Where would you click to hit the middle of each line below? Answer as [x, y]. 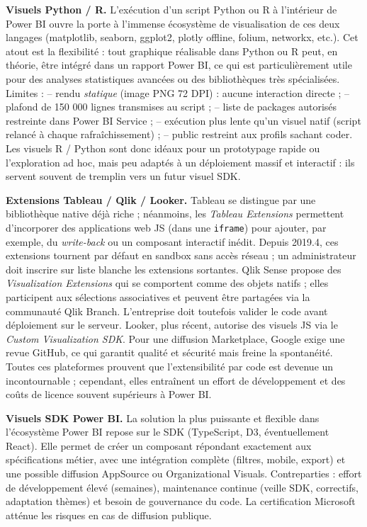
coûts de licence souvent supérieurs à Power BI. [109, 394]
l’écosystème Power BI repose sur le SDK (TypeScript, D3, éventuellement [168, 432]
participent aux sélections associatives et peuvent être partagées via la [158, 296]
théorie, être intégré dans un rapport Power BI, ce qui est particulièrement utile [179, 65]
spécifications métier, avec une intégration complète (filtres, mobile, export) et [176, 459]
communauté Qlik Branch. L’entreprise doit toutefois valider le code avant [167, 311]
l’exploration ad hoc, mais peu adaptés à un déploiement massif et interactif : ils [180, 162]
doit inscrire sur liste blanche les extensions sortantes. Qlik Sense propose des [174, 269]
